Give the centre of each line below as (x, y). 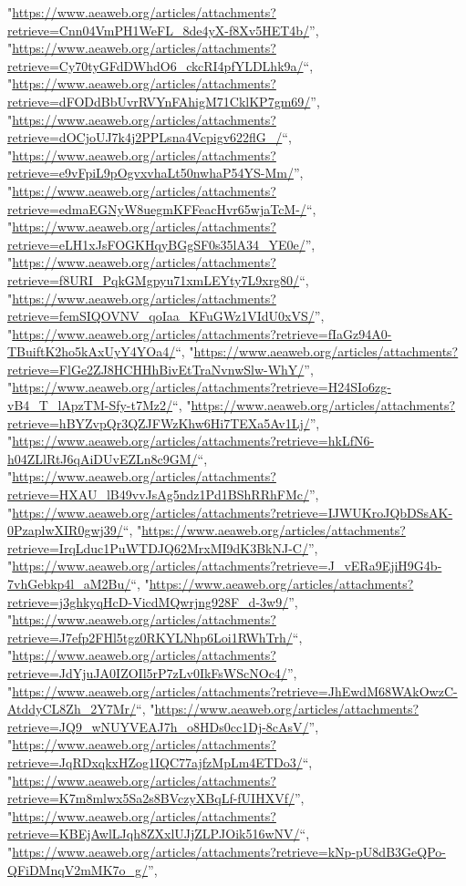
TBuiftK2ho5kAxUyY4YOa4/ (92, 351)
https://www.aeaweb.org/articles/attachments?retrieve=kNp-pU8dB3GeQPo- (229, 851)
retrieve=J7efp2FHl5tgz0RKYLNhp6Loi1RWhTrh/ (150, 637)
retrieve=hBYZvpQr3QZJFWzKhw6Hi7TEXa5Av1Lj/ (159, 422)
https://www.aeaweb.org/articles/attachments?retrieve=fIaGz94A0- (202, 333)
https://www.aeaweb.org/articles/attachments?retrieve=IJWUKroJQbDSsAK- (233, 512)
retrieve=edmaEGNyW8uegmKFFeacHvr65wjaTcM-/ (157, 208)
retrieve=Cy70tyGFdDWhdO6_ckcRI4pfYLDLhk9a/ (155, 65)
